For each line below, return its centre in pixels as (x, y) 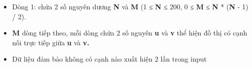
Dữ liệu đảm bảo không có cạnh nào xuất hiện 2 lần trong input (109, 59)
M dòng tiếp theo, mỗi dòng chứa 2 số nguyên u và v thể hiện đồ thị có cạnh (129, 33)
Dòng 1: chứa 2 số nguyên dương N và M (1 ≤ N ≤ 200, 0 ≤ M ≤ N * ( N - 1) (130, 6)
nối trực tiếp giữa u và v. (51, 42)
